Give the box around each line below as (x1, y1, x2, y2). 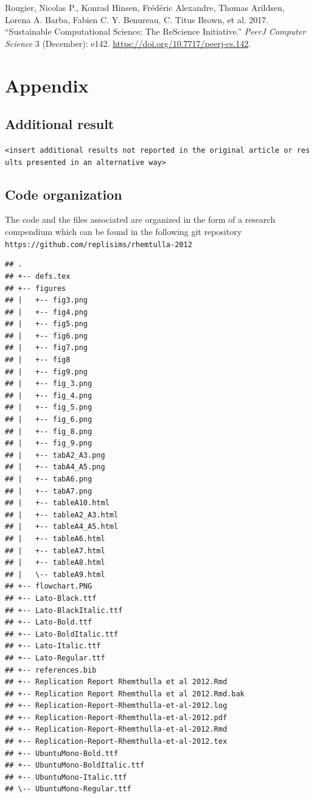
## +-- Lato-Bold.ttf (5, 618, 92, 627)
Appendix (5, 72, 89, 97)
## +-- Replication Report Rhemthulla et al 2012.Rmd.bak (5, 689, 245, 698)
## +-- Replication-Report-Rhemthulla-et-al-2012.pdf (5, 713, 228, 722)
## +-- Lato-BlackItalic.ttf (5, 606, 123, 615)
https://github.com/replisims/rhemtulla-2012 (5, 240, 192, 249)
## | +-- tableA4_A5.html (5, 522, 119, 531)
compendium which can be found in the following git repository (5, 225, 242, 238)
